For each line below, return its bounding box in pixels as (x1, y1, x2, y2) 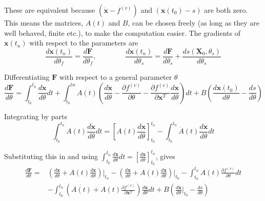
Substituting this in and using (4, 150, 98, 161)
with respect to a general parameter (59, 72, 172, 82)
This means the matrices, (4, 17, 84, 28)
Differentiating (4, 72, 50, 82)
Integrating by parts (4, 111, 68, 122)
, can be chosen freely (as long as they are (128, 17, 260, 28)
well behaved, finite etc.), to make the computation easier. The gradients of (4, 27, 241, 38)
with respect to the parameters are (29, 37, 138, 48)
